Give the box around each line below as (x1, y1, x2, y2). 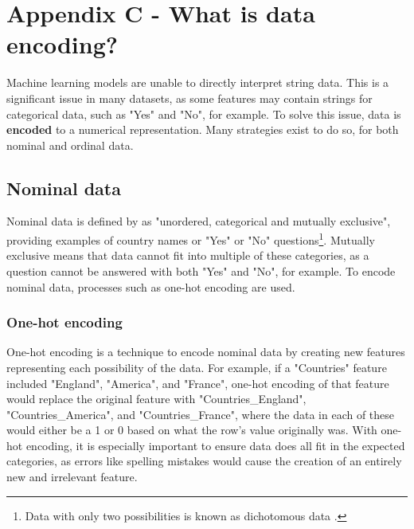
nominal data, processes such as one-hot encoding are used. (6, 278, 295, 295)
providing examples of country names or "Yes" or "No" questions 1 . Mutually (6, 229, 375, 248)
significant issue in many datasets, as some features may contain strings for (6, 89, 373, 106)
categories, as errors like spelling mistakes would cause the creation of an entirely (6, 453, 402, 469)
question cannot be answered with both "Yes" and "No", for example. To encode (6, 262, 396, 279)
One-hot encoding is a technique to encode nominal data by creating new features (6, 343, 405, 360)
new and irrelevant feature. (6, 468, 138, 485)
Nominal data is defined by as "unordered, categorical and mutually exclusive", (6, 213, 391, 229)
